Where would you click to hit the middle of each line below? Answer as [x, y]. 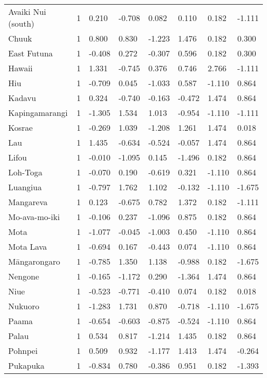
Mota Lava [28, 246]
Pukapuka [26, 365]
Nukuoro [24, 306]
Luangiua [25, 187]
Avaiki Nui [27, 12]
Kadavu [22, 98]
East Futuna [31, 53]
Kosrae [21, 127]
